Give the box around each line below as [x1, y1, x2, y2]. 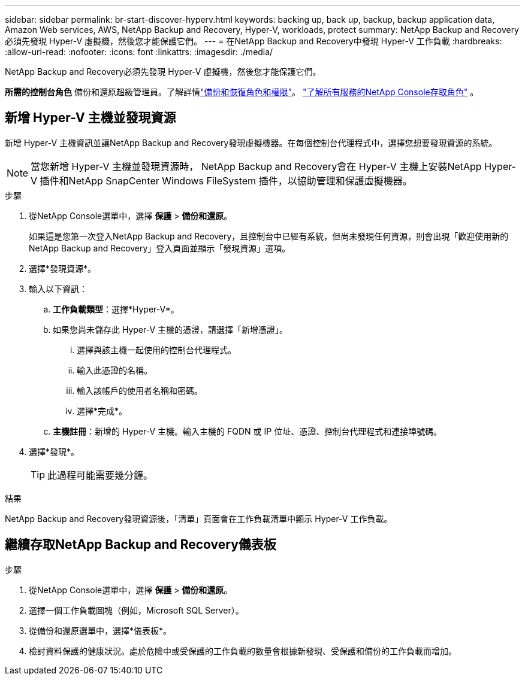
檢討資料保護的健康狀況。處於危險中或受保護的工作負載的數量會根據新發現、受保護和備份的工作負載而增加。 [29, 645, 457, 656]
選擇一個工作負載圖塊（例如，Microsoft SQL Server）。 [29, 605, 244, 615]
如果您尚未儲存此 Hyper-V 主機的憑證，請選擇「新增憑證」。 [53, 324, 288, 335]
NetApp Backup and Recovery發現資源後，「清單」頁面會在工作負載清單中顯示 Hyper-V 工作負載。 [5, 513, 393, 524]
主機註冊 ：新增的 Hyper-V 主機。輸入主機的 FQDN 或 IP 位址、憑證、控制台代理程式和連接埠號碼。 [53, 426, 442, 436]
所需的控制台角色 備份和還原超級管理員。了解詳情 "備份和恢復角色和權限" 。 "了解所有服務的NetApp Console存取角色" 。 [5, 87, 479, 97]
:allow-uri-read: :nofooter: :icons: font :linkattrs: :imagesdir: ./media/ [5, 47, 273, 57]
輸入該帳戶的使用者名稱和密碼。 [77, 385, 203, 396]
